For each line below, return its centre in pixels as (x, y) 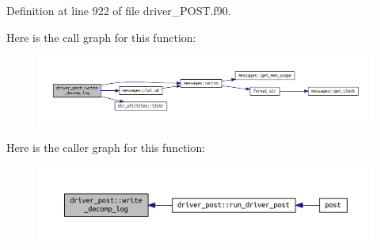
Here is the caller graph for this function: (106, 148)
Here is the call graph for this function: (101, 37)
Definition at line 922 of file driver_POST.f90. (119, 10)
